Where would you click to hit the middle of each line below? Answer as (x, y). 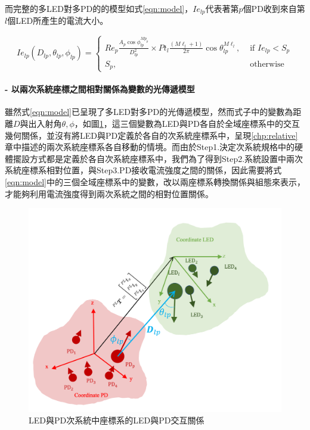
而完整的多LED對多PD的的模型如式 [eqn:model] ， (99, 8)
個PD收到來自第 (274, 8)
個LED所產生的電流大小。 (58, 21)
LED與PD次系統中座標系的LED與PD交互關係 (117, 420)
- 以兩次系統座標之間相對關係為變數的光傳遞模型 (100, 89)
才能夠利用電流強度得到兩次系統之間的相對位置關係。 (109, 193)
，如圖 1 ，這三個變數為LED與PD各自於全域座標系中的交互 (187, 123)
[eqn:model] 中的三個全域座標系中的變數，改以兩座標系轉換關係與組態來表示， (155, 181)
